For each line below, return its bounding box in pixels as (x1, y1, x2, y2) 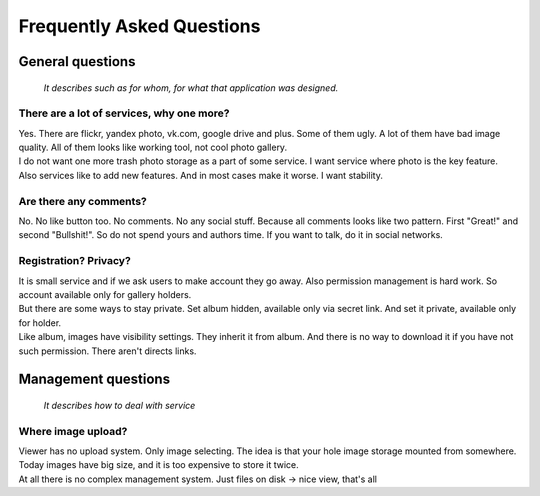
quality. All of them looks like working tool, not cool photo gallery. (18, 141, 288, 154)
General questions (18, 53, 136, 70)
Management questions (18, 371, 170, 388)
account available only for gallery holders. (18, 288, 192, 300)
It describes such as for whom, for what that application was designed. (43, 81, 339, 94)
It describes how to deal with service (43, 399, 196, 411)
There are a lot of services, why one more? (18, 106, 230, 120)
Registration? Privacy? (18, 254, 132, 268)
